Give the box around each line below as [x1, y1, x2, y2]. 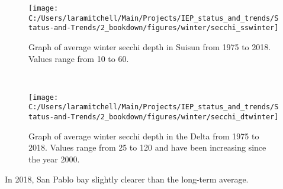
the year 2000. [28, 152, 80, 165]
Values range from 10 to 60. [28, 52, 129, 64]
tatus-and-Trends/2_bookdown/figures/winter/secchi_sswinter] [28, 24, 279, 32]
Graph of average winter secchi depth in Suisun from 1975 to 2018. [28, 40, 271, 53]
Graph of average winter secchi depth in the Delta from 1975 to [28, 129, 259, 142]
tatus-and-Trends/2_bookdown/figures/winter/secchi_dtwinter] [28, 113, 279, 122]
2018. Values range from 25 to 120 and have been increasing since [28, 141, 266, 154]
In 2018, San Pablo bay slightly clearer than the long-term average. [5, 172, 249, 185]
